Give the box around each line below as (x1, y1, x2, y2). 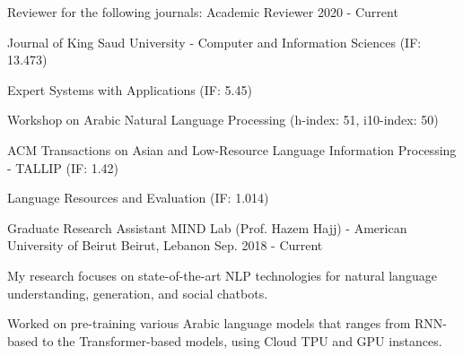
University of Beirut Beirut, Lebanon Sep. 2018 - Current (7, 236, 323, 255)
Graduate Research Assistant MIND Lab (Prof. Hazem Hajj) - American (7, 218, 407, 237)
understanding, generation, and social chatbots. (7, 283, 268, 302)
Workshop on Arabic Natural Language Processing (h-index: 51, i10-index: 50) (7, 110, 439, 129)
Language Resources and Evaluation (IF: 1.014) (7, 188, 269, 207)
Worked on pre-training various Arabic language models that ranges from (7, 314, 411, 333)
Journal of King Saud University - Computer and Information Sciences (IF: (7, 32, 422, 51)
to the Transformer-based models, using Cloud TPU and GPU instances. (41, 331, 442, 350)
